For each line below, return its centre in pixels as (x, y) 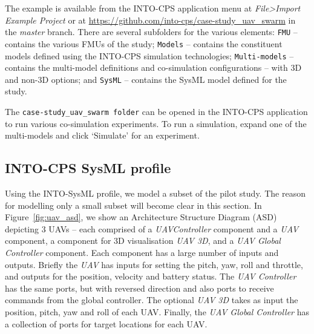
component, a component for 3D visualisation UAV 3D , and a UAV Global (143, 241)
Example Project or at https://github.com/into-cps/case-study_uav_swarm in (150, 20)
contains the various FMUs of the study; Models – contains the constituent (144, 43)
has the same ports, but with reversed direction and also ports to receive (139, 288)
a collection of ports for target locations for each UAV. (106, 323)
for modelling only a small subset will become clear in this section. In (133, 205)
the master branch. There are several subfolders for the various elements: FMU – (151, 32)
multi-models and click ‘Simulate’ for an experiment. (102, 135)
